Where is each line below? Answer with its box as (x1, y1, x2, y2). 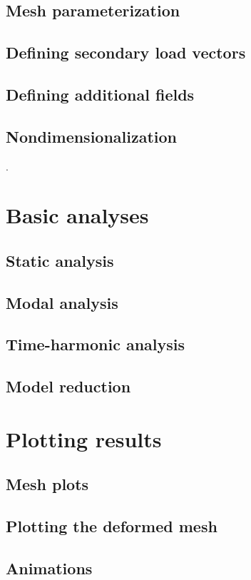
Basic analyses (6, 200, 149, 230)
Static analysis (6, 249, 114, 271)
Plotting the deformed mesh (6, 515, 217, 537)
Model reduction (6, 375, 131, 397)
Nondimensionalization (6, 125, 178, 147)
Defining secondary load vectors (6, 41, 246, 63)
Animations (6, 556, 93, 579)
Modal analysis (6, 291, 118, 313)
